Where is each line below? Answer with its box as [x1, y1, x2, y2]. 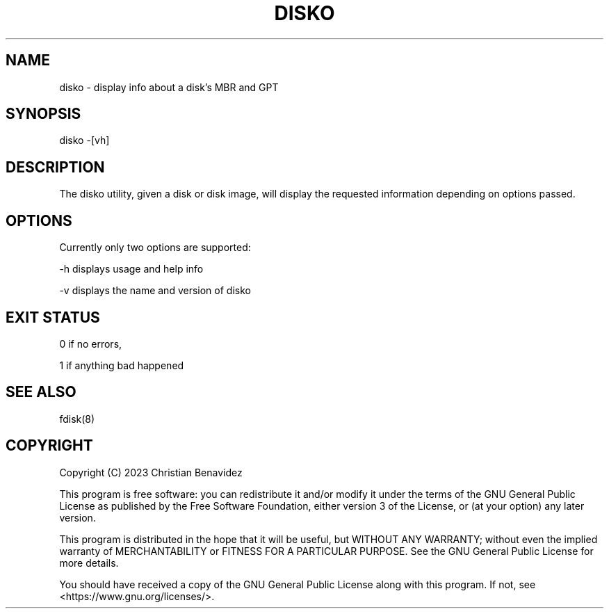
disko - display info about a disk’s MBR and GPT [59, 81, 279, 93]
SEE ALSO [6, 383, 76, 401]
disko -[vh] [59, 134, 110, 147]
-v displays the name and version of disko [59, 284, 251, 297]
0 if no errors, [59, 337, 122, 350]
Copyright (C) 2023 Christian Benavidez [59, 466, 243, 478]
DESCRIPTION [6, 158, 105, 176]
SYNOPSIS [6, 105, 81, 123]
